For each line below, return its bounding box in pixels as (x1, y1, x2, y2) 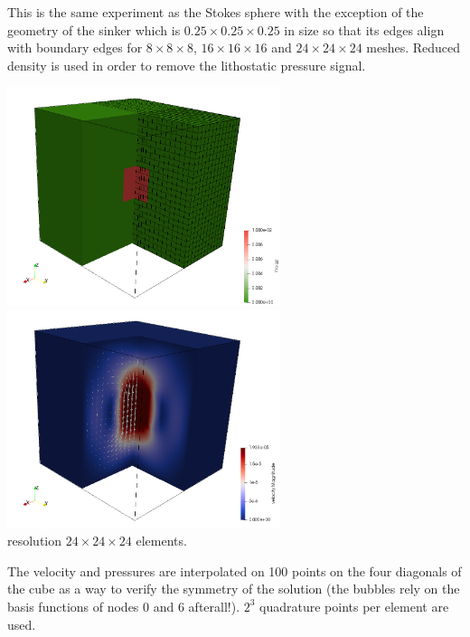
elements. (136, 531, 187, 550)
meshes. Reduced (366, 38, 461, 57)
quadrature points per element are (259, 596, 449, 615)
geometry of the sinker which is (7, 20, 181, 39)
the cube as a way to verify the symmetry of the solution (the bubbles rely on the (7, 579, 460, 598)
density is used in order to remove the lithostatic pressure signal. (7, 55, 366, 74)
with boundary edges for (7, 38, 143, 57)
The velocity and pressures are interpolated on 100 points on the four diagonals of (7, 561, 462, 580)
